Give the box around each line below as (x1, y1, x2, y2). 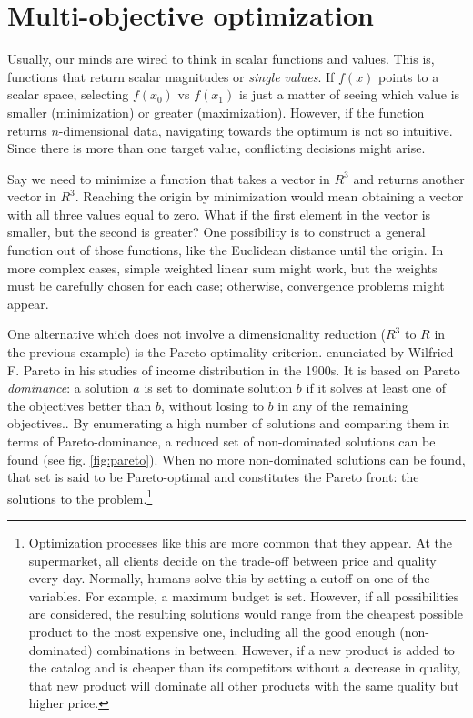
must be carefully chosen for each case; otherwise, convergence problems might (7, 276, 445, 295)
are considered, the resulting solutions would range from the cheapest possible (28, 604, 463, 623)
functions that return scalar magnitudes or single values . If (7, 67, 335, 86)
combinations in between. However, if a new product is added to (96, 640, 455, 659)
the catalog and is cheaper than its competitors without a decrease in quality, (28, 658, 461, 677)
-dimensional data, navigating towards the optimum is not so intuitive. (58, 120, 453, 139)
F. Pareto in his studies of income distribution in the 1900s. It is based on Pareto (7, 360, 460, 379)
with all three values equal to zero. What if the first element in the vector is (7, 204, 431, 223)
